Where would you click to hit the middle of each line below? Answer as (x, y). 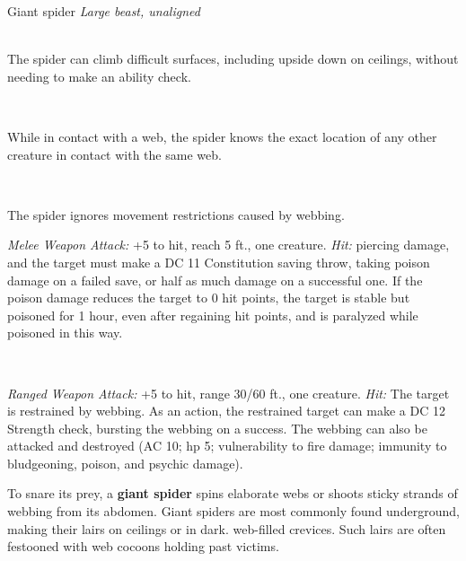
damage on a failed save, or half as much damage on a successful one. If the (215, 280)
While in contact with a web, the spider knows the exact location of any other (222, 136)
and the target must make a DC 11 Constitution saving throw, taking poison (219, 262)
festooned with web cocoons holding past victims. (143, 546)
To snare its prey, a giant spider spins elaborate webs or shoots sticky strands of (233, 493)
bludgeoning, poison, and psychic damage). (125, 463)
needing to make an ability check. (99, 76)
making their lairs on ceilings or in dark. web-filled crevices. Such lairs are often (227, 528)
